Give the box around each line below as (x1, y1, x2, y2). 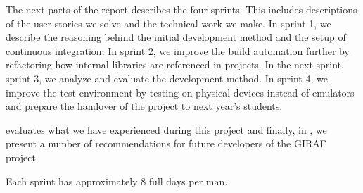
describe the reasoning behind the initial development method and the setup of (6, 30, 346, 44)
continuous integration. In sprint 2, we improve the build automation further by (6, 43, 350, 58)
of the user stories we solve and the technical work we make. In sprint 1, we (6, 15, 331, 30)
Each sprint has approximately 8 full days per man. (6, 173, 228, 188)
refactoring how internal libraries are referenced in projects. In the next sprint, (6, 57, 344, 72)
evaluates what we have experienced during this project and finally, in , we (6, 122, 327, 137)
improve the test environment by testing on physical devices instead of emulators (6, 85, 355, 99)
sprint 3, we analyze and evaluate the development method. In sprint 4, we (6, 70, 328, 85)
